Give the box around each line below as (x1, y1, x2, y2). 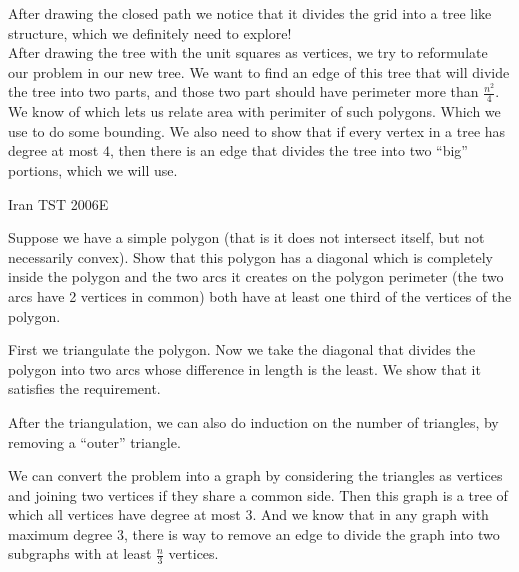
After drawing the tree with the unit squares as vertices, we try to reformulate (8, 42, 488, 63)
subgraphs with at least (8, 543, 152, 564)
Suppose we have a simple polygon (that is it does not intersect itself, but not (8, 227, 485, 248)
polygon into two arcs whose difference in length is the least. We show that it (8, 358, 481, 379)
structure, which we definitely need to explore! (8, 22, 292, 43)
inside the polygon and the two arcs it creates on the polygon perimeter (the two (8, 266, 504, 287)
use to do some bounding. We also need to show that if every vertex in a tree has (8, 120, 506, 141)
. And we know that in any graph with (252, 504, 489, 525)
